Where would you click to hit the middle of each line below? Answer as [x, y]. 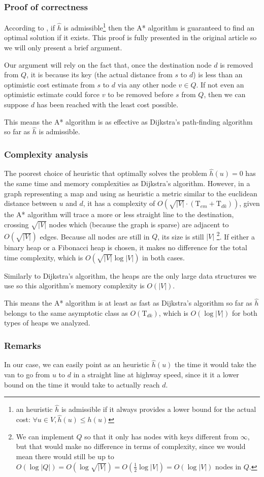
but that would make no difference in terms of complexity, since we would [131, 446]
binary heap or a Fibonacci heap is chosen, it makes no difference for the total [126, 247]
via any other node [147, 84]
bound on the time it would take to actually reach [82, 384]
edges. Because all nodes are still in [95, 236]
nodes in [228, 466]
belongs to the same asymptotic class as [66, 312]
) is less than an [218, 74]
